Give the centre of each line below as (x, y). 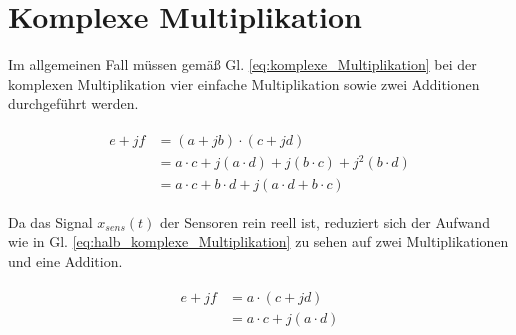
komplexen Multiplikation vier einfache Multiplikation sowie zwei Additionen (244, 83)
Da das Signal (50, 221)
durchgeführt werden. (73, 103)
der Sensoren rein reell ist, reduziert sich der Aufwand (325, 221)
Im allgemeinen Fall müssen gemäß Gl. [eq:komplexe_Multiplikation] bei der (242, 64)
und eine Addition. (65, 260)
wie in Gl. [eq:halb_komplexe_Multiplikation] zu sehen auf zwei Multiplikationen (258, 241)
